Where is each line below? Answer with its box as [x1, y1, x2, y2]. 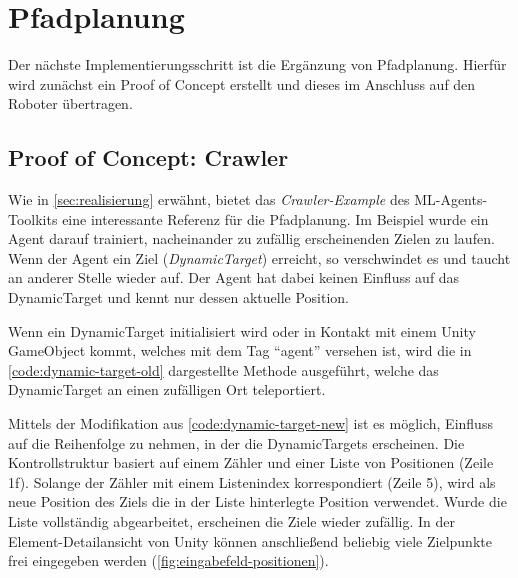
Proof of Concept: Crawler [8, 142, 289, 173]
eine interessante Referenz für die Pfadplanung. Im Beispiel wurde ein [62, 208, 489, 229]
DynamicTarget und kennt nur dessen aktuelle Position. [8, 287, 349, 308]
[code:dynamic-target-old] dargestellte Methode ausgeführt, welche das [8, 359, 439, 380]
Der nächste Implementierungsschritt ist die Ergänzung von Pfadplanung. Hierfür [8, 54, 507, 75]
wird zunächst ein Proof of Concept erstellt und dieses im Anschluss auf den [8, 73, 476, 94]
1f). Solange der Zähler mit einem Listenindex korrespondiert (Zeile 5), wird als [8, 471, 496, 492]
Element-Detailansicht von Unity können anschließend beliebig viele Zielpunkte [8, 530, 492, 551]
